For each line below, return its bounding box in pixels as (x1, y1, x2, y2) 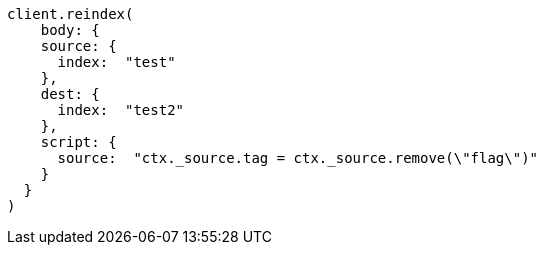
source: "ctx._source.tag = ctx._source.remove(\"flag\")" (57, 150, 539, 166)
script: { (40, 134, 117, 150)
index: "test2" (57, 102, 185, 118)
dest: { (40, 86, 100, 102)
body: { (40, 22, 100, 38)
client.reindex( (7, 6, 134, 22)
